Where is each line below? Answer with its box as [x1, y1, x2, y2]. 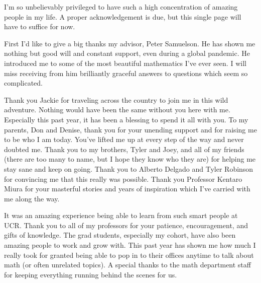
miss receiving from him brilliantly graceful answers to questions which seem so [4, 67, 248, 78]
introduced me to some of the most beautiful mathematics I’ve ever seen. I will [4, 57, 246, 68]
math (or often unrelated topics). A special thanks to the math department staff [4, 259, 251, 270]
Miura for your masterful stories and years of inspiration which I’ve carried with [4, 183, 250, 194]
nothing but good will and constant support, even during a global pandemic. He [4, 48, 250, 58]
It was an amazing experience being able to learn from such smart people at [4, 210, 238, 221]
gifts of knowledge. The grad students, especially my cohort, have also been [4, 230, 236, 240]
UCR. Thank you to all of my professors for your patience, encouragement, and [4, 220, 248, 230]
